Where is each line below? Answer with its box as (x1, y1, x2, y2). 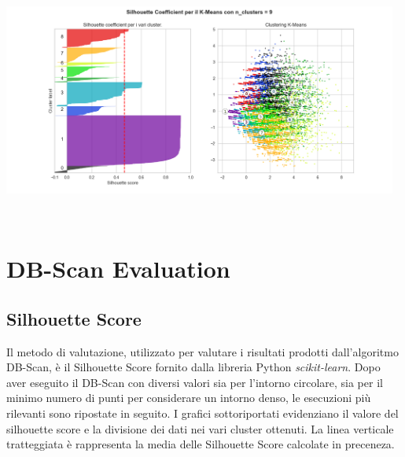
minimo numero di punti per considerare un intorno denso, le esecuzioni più (6, 389, 371, 406)
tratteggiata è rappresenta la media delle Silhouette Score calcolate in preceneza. (6, 436, 395, 452)
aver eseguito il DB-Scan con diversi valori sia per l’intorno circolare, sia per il (6, 374, 383, 390)
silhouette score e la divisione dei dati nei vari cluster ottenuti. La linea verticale (6, 420, 394, 437)
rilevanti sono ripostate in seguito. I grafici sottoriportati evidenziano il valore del (6, 404, 399, 421)
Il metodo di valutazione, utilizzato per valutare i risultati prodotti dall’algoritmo (6, 343, 399, 359)
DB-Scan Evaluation (6, 252, 230, 285)
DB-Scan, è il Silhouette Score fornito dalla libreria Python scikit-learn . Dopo (6, 359, 381, 375)
